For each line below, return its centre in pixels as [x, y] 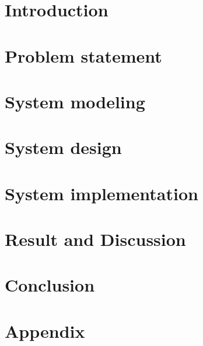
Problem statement [83, 55]
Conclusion [50, 285]
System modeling [75, 101]
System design [63, 147]
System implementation [101, 193]
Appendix [45, 330]
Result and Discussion [95, 239]
